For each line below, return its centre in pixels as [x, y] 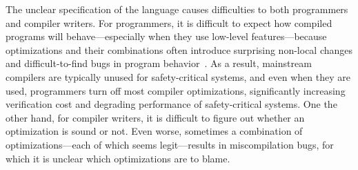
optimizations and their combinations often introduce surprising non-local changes [179, 49]
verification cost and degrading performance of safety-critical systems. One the [171, 104]
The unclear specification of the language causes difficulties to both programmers [177, 9]
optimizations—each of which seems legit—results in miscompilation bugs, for [170, 144]
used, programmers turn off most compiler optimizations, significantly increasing [176, 90]
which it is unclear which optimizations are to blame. [118, 158]
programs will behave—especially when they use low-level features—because [166, 36]
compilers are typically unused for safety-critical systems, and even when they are [178, 76]
